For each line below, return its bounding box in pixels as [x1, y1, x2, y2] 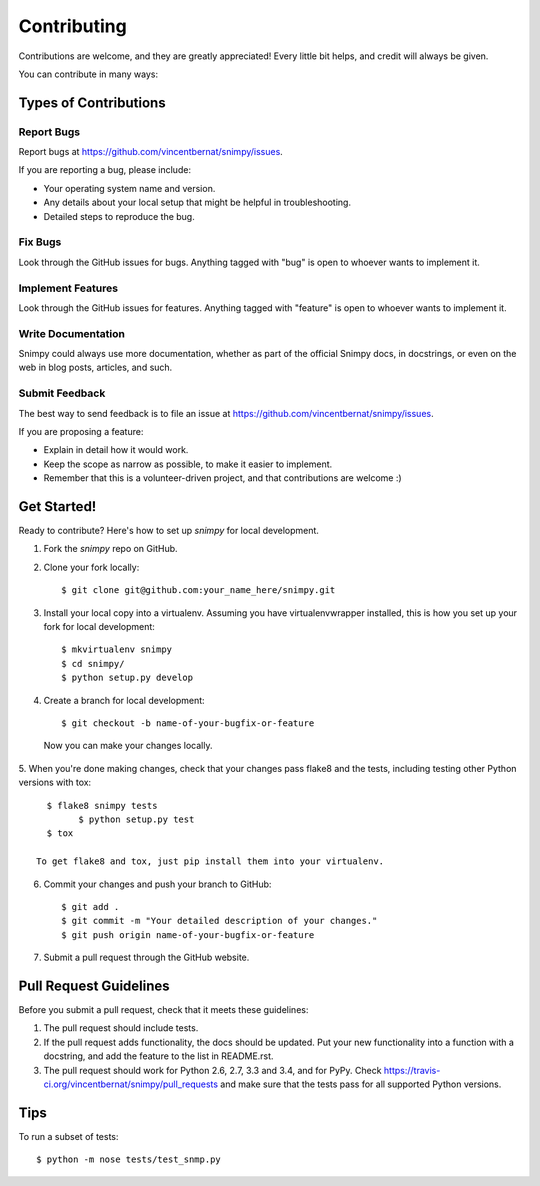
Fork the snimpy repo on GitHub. [43, 543, 179, 555]
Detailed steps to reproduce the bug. [43, 210, 195, 222]
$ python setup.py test [78, 813, 195, 825]
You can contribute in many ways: [18, 68, 159, 80]
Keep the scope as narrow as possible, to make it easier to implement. [43, 458, 333, 470]
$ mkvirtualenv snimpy [61, 644, 173, 655]
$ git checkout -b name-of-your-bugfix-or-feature [61, 717, 315, 729]
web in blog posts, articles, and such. [18, 361, 173, 374]
